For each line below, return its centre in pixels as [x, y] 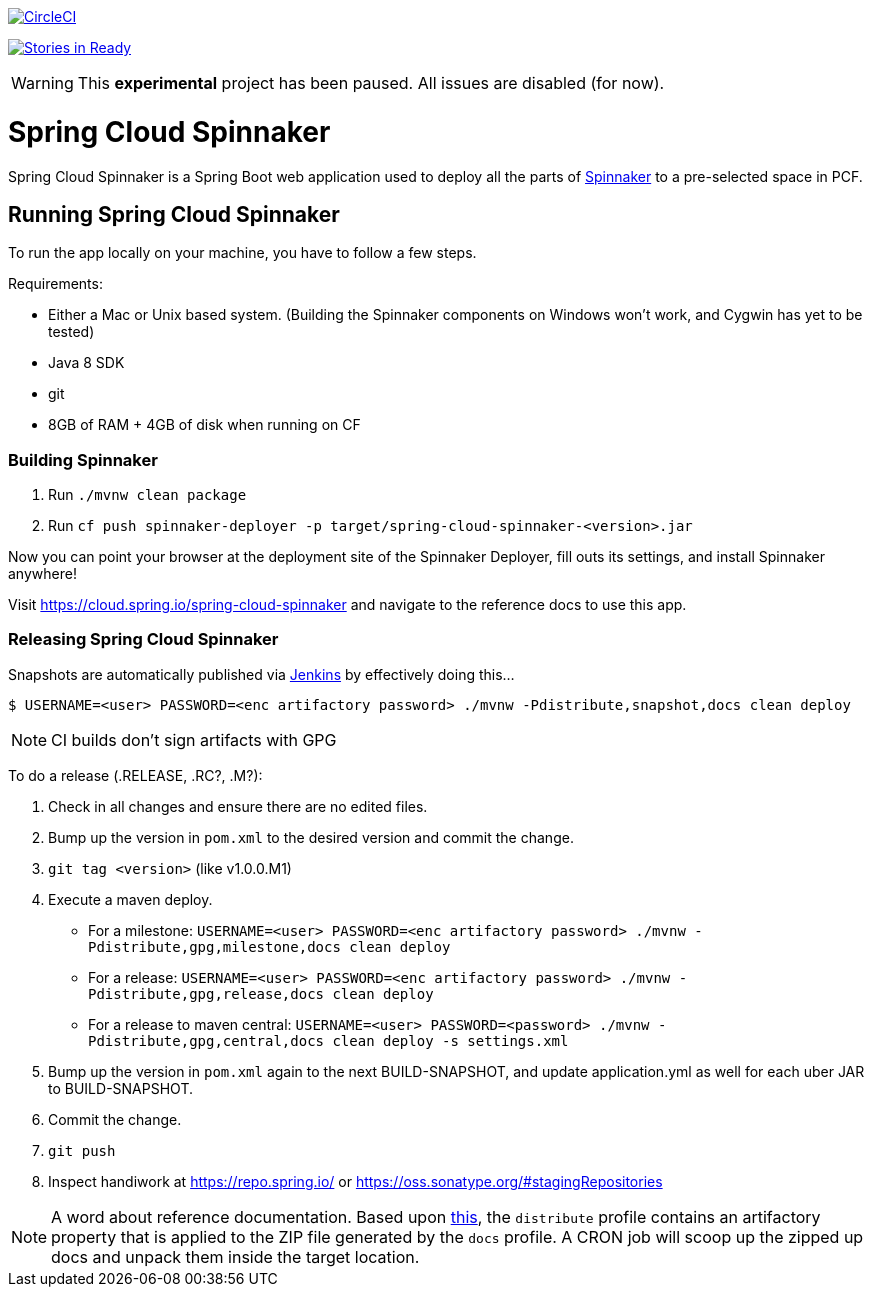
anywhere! [42, 574]
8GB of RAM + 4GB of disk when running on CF [204, 425]
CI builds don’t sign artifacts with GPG [194, 739]
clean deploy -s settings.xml [450, 1040]
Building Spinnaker [83, 459]
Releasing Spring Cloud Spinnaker [143, 639]
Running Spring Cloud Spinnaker [174, 214]
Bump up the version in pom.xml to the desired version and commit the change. [311, 837]
